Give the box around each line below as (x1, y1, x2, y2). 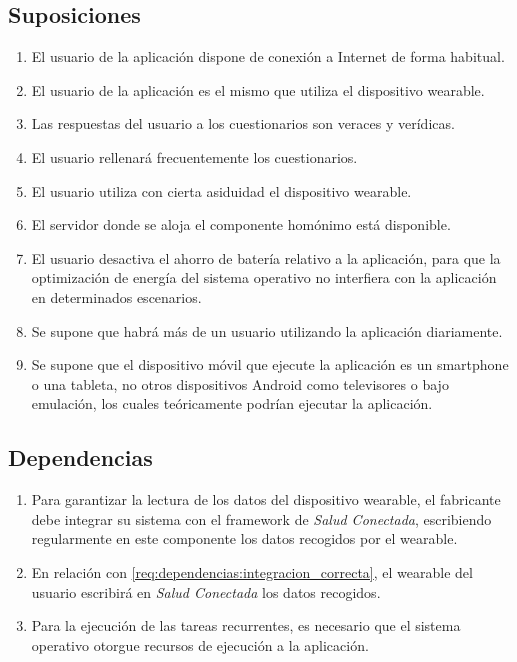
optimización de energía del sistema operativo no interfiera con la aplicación (31, 267, 497, 288)
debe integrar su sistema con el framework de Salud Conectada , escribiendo (31, 508, 492, 529)
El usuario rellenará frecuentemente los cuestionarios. (31, 146, 358, 167)
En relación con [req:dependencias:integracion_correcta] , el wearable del (31, 561, 473, 582)
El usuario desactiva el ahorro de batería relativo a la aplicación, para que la (31, 247, 501, 268)
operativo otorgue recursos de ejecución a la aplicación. (31, 634, 369, 655)
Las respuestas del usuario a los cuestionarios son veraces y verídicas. (31, 113, 455, 134)
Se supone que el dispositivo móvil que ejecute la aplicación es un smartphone (31, 354, 509, 375)
